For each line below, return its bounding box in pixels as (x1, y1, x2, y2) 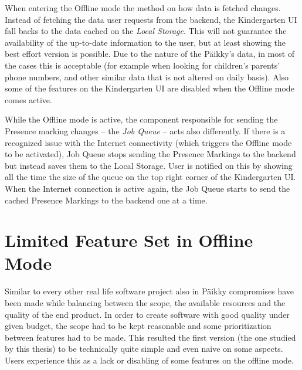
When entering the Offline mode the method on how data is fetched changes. (5, 2, 281, 13)
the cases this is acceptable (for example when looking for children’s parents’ (5, 59, 280, 71)
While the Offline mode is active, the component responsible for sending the (5, 113, 278, 125)
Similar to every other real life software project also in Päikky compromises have (5, 285, 294, 297)
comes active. (5, 93, 52, 106)
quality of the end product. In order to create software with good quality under (5, 308, 290, 320)
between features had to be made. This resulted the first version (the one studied (5, 331, 296, 343)
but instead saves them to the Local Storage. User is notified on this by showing (5, 159, 293, 171)
